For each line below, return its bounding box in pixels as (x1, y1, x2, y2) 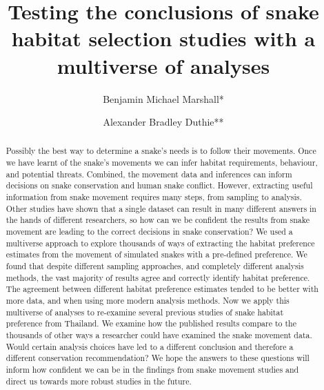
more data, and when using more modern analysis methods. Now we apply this (6, 295, 290, 306)
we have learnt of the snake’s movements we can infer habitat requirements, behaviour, (6, 157, 318, 168)
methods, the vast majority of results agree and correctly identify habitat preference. (6, 271, 310, 283)
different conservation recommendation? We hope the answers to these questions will (6, 352, 310, 364)
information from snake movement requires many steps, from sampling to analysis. (6, 191, 302, 203)
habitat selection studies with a (11, 24, 316, 52)
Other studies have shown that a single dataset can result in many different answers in (6, 202, 316, 214)
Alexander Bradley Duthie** (103, 115, 224, 129)
